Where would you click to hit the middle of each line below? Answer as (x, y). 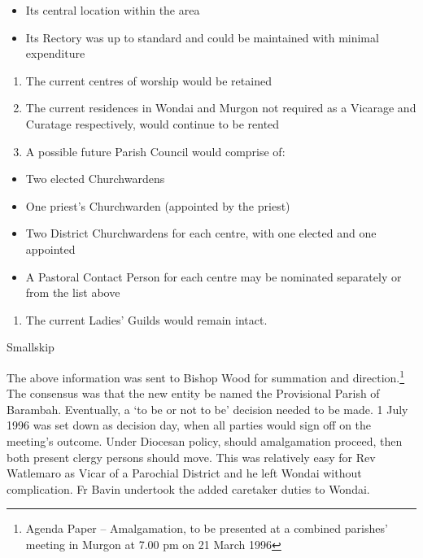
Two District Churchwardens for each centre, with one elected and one (201, 233)
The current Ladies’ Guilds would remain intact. (146, 319)
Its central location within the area (113, 10)
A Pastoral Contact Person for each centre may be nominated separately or (214, 276)
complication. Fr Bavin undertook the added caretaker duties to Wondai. (188, 488)
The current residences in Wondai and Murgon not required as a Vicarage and (221, 108)
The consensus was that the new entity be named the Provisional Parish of (193, 393)
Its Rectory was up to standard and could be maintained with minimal (202, 37)
